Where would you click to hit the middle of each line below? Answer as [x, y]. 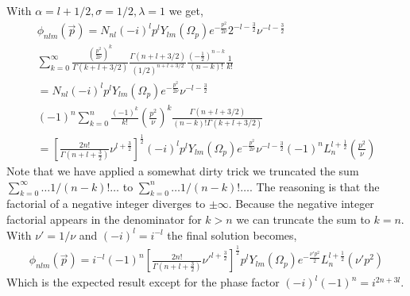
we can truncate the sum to [303, 219]
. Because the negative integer [301, 204]
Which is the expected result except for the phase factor [143, 282]
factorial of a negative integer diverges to [106, 204]
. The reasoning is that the [314, 186]
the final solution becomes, [232, 234]
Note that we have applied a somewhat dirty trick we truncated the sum [183, 170]
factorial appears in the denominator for [104, 219]
